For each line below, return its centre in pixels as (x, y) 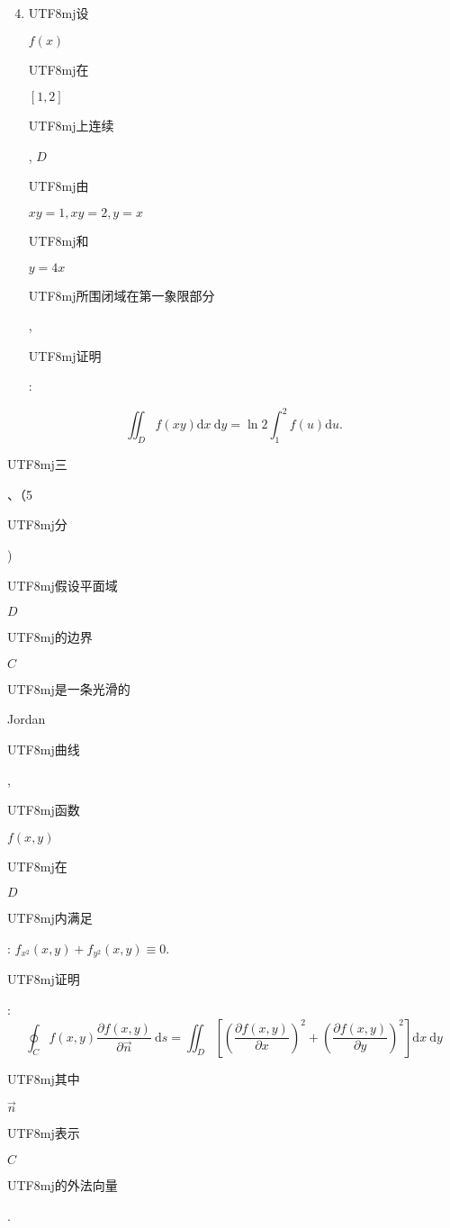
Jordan (27, 719)
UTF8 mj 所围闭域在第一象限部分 (121, 295)
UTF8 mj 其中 (44, 1078)
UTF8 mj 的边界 (50, 637)
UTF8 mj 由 (58, 186)
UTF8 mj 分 (37, 524)
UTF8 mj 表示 (44, 1133)
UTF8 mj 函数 (44, 810)
